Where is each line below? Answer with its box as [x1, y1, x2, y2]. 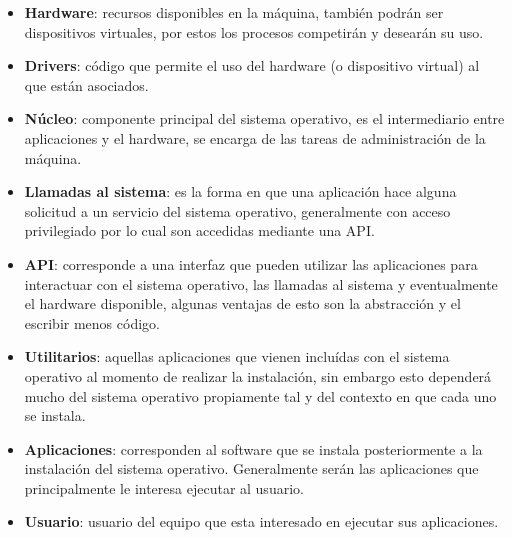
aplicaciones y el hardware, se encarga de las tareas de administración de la [24, 127, 486, 148]
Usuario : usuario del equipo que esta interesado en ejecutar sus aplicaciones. [24, 511, 499, 532]
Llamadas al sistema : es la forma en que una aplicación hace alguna [24, 181, 457, 202]
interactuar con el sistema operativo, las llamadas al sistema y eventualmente [24, 273, 498, 294]
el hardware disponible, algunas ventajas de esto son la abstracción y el [24, 293, 461, 314]
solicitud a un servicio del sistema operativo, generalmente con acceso [24, 200, 451, 221]
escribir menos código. [24, 312, 160, 333]
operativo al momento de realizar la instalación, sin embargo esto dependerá [24, 365, 492, 386]
